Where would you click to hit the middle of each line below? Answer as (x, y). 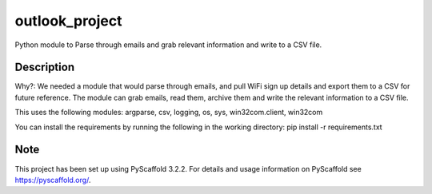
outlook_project (68, 21)
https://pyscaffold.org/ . (53, 180)
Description (45, 67)
